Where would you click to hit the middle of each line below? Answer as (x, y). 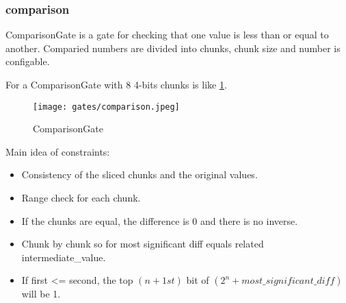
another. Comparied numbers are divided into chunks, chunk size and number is (173, 48)
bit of (198, 280)
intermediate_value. (64, 257)
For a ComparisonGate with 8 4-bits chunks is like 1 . (116, 84)
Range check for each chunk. (81, 198)
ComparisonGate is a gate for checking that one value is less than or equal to (167, 35)
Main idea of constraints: (58, 151)
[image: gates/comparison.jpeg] (106, 107)
